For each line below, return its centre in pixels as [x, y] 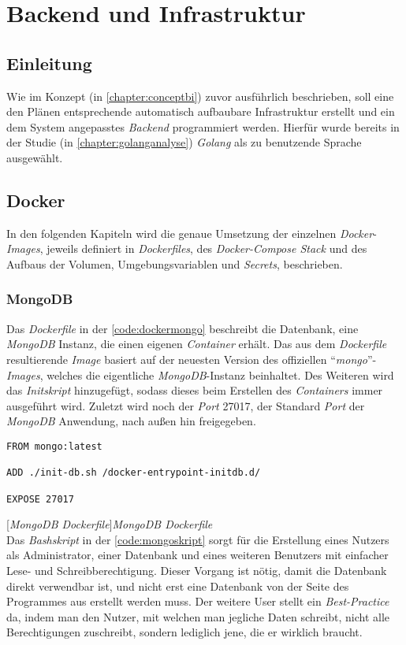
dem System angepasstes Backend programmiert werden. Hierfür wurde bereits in [203, 126]
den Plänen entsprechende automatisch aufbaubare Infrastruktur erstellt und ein [201, 111]
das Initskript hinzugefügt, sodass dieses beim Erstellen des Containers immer [195, 390]
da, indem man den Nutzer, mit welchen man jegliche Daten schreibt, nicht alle [198, 616]
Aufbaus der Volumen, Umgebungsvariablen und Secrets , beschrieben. [175, 263]
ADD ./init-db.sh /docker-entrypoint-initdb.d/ [134, 473]
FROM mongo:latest [54, 446]
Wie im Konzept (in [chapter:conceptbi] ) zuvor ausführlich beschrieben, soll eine [200, 96]
